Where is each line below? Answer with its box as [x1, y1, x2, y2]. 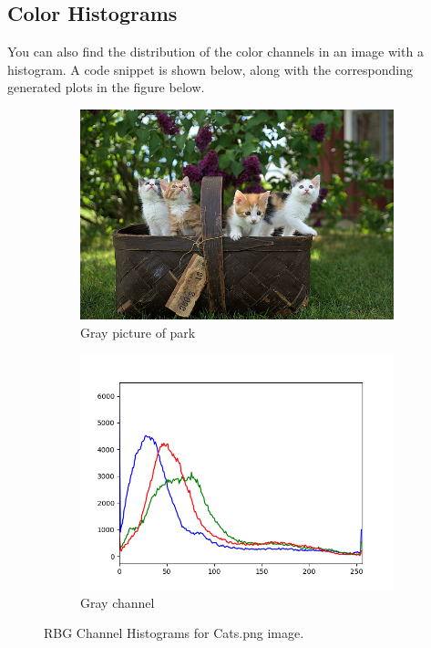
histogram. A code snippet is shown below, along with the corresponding [7, 59, 414, 78]
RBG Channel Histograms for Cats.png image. [44, 623, 304, 643]
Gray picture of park [80, 322, 196, 341]
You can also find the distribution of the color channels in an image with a [7, 42, 424, 61]
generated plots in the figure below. [7, 78, 205, 97]
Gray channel [80, 592, 155, 611]
